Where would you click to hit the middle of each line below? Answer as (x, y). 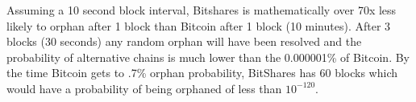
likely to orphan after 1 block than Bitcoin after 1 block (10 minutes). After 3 (199, 25)
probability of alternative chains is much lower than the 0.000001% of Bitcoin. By (208, 57)
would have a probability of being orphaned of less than (144, 88)
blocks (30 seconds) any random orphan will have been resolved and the (184, 41)
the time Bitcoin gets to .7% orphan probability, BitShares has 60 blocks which (202, 73)
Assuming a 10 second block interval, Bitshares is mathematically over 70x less (202, 10)
